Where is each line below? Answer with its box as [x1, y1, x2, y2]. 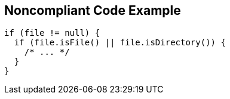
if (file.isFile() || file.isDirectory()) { [14, 38, 226, 48]
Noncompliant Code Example [4, 3, 181, 18]
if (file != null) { [4, 28, 100, 38]
